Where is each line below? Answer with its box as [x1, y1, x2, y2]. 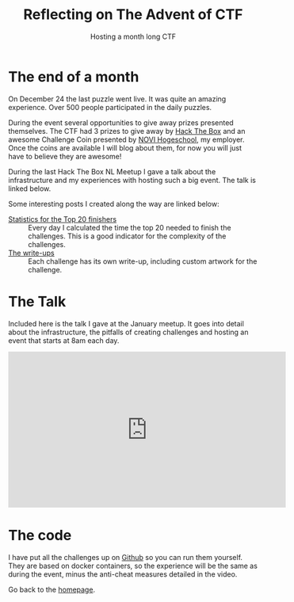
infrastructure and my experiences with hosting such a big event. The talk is [8, 175, 256, 185]
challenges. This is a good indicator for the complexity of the [28, 231, 227, 241]
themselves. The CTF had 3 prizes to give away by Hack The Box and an [8, 126, 246, 135]
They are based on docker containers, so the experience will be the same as [8, 561, 258, 570]
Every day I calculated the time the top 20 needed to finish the [28, 223, 231, 232]
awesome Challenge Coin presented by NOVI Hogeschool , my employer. [8, 135, 245, 144]
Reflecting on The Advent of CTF [23, 6, 243, 24]
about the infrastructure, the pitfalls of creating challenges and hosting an [8, 327, 249, 337]
